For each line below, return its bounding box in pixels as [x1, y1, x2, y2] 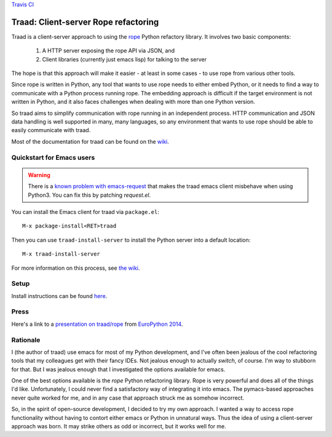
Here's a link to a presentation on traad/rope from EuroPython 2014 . [11, 320, 183, 328]
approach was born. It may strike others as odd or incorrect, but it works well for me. [11, 423, 227, 430]
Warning [28, 171, 50, 178]
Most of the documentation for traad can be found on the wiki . [11, 138, 169, 145]
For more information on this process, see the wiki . [11, 264, 140, 272]
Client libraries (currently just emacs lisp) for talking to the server [42, 55, 207, 63]
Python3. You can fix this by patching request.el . [28, 191, 151, 199]
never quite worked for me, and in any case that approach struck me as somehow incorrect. [11, 394, 245, 401]
